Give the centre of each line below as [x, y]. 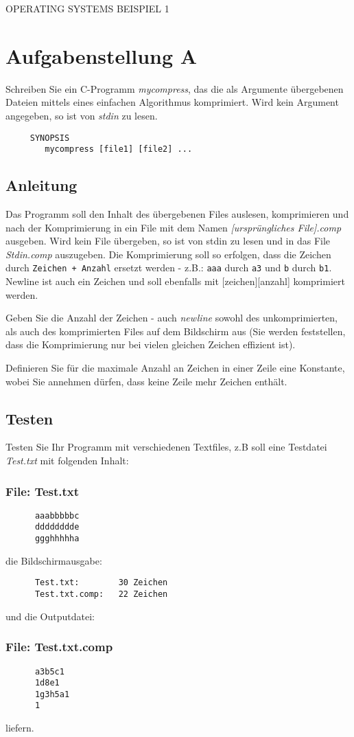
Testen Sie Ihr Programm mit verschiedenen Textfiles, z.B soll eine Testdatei [166, 447]
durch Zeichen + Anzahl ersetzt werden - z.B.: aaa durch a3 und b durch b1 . [169, 268]
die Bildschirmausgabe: [54, 560]
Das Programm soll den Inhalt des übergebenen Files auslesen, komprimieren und [177, 214]
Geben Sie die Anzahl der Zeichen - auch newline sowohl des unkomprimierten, [172, 318]
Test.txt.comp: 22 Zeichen [101, 594]
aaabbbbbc [57, 515]
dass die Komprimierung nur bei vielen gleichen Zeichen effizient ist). [151, 344]
